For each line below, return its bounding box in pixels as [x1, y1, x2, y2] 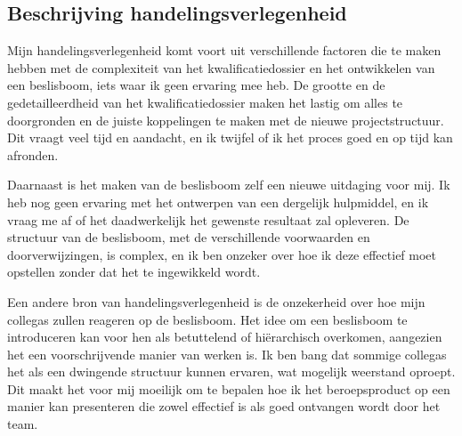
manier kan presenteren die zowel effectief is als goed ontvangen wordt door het [7, 397, 441, 416]
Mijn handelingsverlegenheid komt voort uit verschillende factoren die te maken [7, 41, 442, 60]
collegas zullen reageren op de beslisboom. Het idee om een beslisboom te [7, 310, 408, 328]
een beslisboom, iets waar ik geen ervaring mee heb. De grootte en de [7, 76, 385, 94]
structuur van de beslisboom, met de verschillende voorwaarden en [7, 228, 370, 246]
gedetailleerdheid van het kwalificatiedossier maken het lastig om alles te [7, 93, 403, 111]
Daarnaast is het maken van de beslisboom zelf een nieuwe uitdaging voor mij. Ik [7, 175, 450, 194]
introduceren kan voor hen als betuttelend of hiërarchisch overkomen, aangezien [7, 327, 442, 346]
